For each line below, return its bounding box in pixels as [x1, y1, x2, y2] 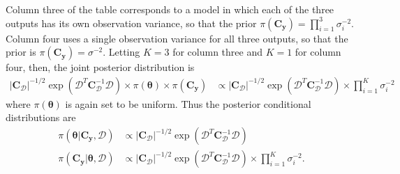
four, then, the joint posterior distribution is [6, 60, 195, 74]
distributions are [6, 110, 76, 125]
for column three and [172, 45, 262, 59]
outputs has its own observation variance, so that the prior [6, 15, 257, 30]
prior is [6, 45, 36, 59]
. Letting [103, 45, 140, 59]
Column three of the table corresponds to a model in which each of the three [6, 2, 334, 16]
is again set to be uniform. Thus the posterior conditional [65, 96, 311, 111]
